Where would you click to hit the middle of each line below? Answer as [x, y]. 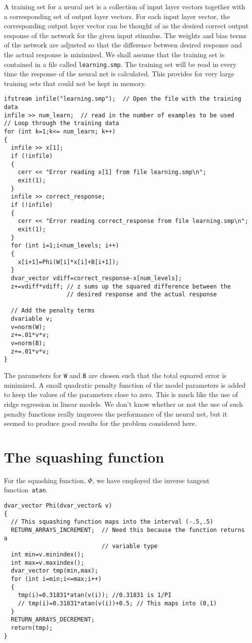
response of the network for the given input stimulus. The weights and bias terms [126, 35]
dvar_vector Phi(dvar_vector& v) [58, 506]
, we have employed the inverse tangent [151, 480]
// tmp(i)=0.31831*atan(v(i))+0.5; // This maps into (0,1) [117, 603]
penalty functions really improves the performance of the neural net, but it [116, 413]
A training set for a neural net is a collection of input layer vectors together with [125, 6]
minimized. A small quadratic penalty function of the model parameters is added [125, 385]
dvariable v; [32, 319]
